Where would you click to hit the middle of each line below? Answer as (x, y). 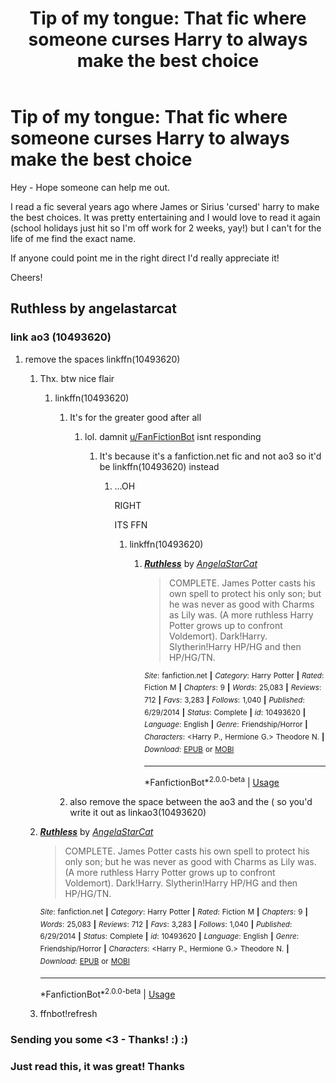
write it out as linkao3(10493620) (138, 812)
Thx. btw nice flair (77, 378)
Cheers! (26, 277)
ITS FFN (131, 524)
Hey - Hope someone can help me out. (90, 187)
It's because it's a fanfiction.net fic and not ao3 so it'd (210, 456)
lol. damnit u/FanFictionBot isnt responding (173, 436)
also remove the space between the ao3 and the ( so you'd (191, 801)
